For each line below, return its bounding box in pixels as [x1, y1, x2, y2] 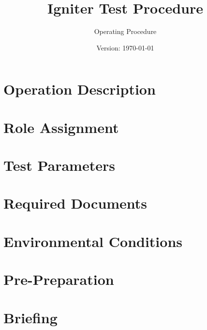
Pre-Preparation [3, 269, 114, 289]
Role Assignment [3, 117, 119, 137]
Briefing [3, 307, 58, 327]
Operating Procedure [94, 26, 157, 36]
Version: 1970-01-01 [96, 42, 154, 52]
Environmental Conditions [3, 231, 182, 251]
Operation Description [3, 79, 156, 99]
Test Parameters [3, 155, 115, 175]
